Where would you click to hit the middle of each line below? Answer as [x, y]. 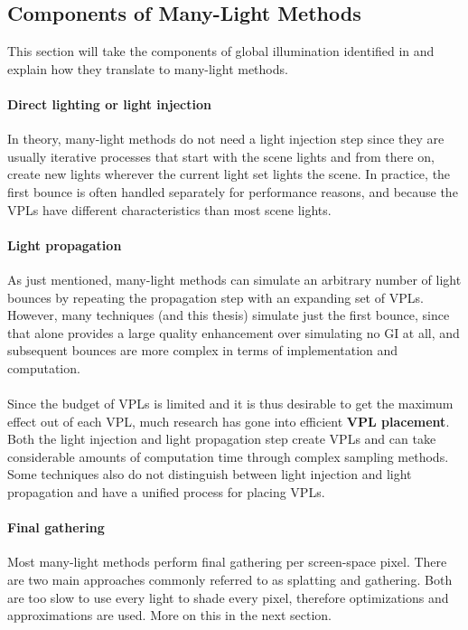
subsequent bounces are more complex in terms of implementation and [203, 350]
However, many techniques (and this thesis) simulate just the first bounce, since [229, 315]
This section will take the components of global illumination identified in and [221, 51]
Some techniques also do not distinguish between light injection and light [210, 474]
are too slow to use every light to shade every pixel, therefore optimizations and [228, 597]
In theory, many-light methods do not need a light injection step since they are [226, 139]
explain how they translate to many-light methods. [148, 68]
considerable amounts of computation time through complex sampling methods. [228, 456]
